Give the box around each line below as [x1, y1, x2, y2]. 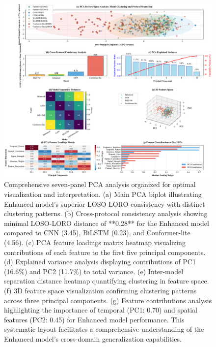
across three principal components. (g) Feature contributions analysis [4, 295, 212, 305]
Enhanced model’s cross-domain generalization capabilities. [4, 333, 182, 344]
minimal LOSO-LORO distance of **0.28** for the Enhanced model [4, 218, 209, 228]
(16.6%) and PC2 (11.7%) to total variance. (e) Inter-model [4, 266, 184, 276]
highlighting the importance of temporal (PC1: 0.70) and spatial [4, 305, 197, 315]
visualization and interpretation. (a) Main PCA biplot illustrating [4, 189, 202, 199]
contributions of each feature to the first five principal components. [4, 247, 206, 257]
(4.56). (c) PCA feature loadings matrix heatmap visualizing [4, 237, 186, 247]
